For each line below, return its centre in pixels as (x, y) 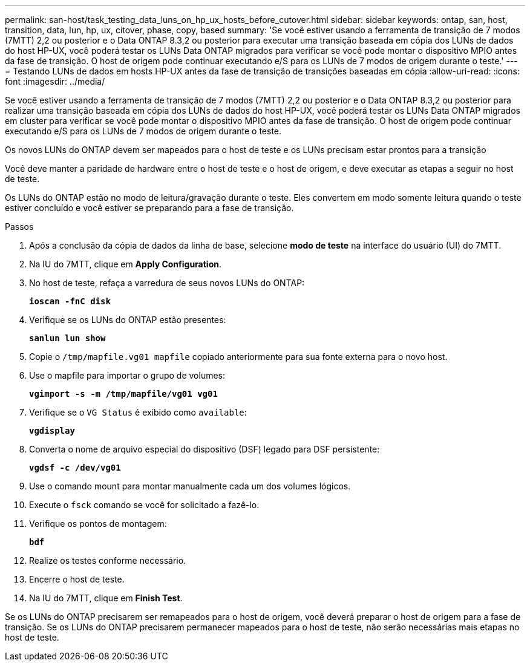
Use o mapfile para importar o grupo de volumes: (127, 375)
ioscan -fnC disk (70, 301)
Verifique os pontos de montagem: (98, 524)
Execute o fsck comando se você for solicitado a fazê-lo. (144, 505)
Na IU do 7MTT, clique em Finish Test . (106, 598)
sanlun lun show (67, 338)
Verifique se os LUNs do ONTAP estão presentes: (128, 320)
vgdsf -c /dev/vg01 (75, 468)
